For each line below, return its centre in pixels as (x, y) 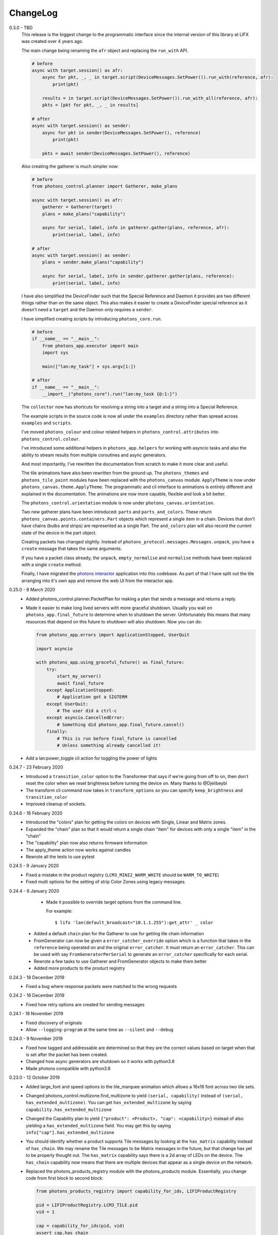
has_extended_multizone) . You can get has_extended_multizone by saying (109, 1103)
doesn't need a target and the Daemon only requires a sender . (87, 310)
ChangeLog (33, 13)
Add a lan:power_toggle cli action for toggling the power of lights (91, 758)
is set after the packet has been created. (67, 1055)
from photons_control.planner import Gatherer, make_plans (104, 186)
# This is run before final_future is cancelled (117, 738)
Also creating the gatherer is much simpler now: (70, 166)
